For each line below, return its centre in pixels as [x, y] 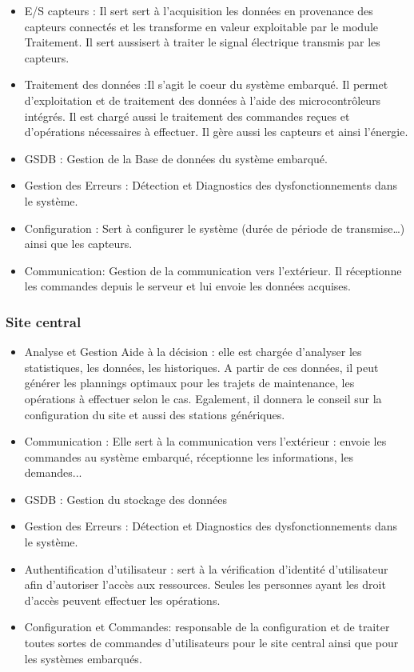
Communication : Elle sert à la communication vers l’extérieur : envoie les [205, 441]
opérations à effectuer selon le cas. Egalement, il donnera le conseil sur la [203, 398]
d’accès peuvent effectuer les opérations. [122, 600]
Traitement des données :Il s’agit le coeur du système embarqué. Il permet [206, 84]
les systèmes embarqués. [83, 658]
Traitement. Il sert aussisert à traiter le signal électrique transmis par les [202, 42]
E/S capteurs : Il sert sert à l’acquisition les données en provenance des [199, 10]
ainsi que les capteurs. [78, 244]
